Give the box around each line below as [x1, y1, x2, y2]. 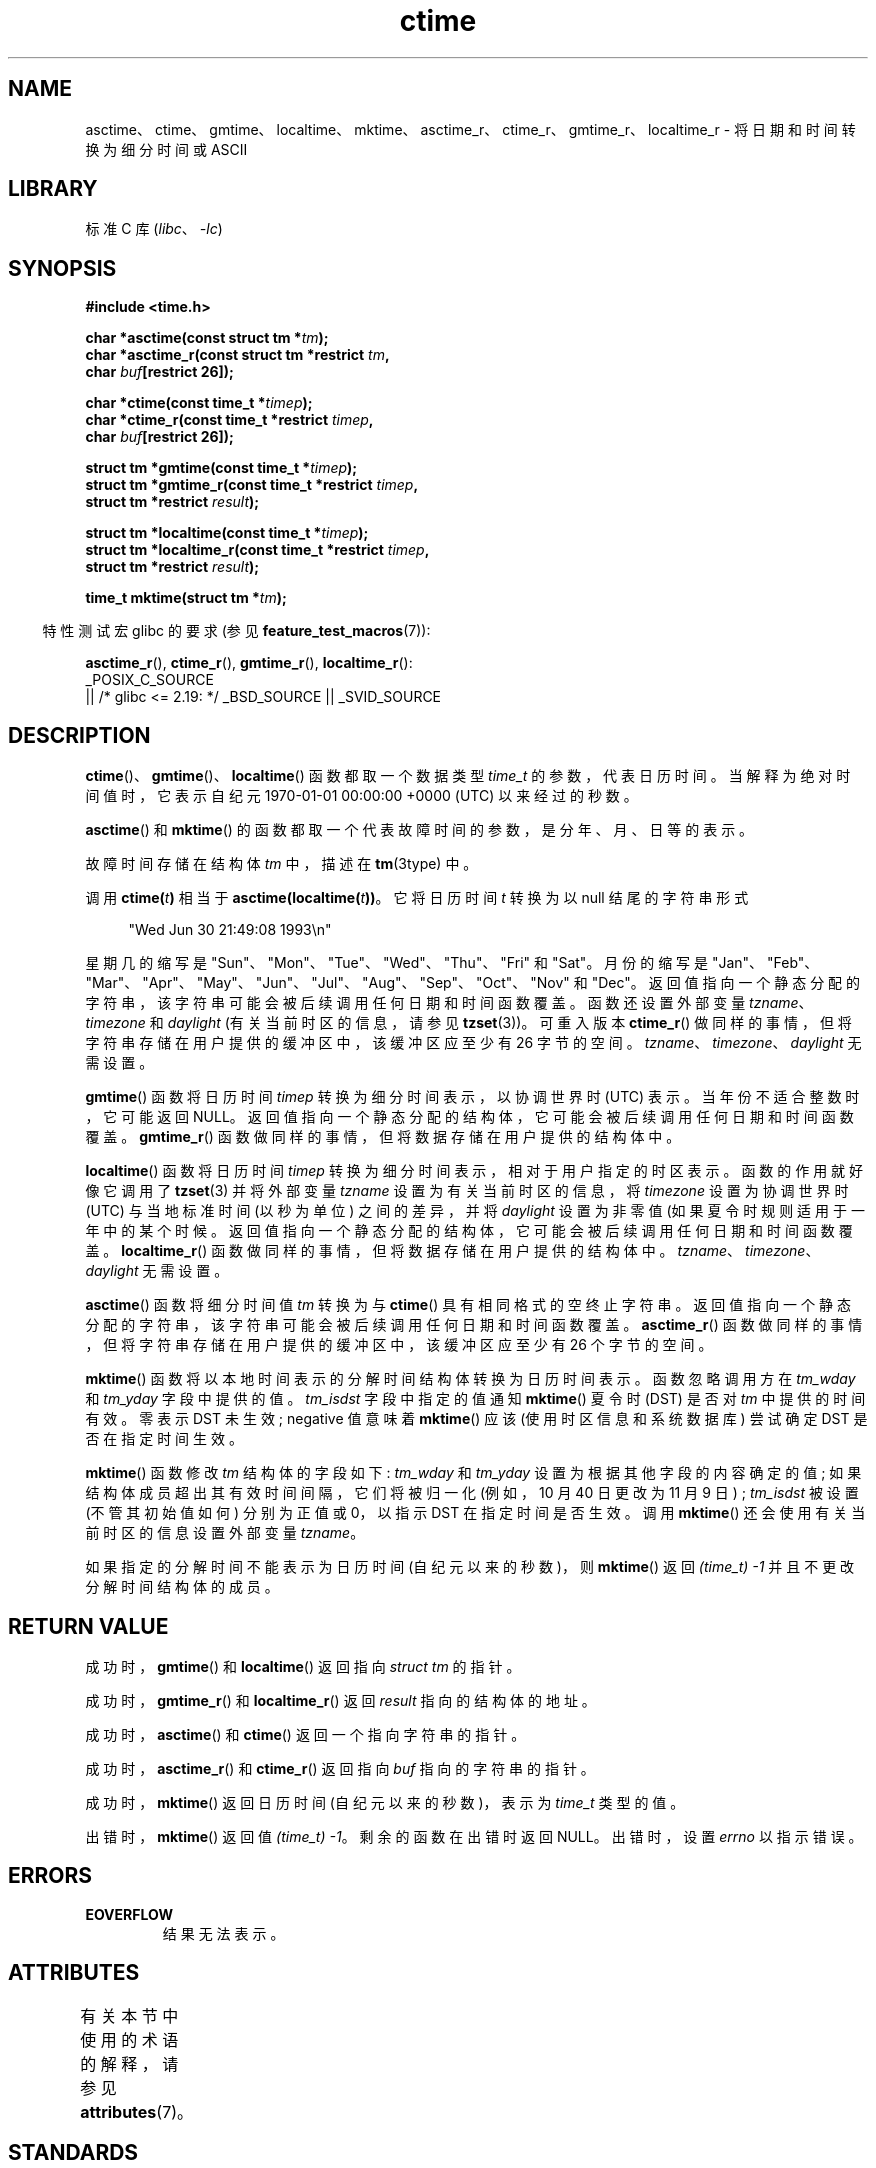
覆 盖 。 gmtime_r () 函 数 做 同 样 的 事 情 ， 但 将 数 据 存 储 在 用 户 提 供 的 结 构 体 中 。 [85, 1128, 681, 1146]
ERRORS [8, 1863, 93, 1889]
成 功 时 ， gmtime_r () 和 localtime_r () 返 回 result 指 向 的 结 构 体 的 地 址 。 [85, 1691, 596, 1709]
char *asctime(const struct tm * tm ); [85, 329, 329, 347]
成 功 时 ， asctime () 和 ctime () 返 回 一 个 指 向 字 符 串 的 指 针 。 [85, 1725, 526, 1743]
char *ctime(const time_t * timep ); [85, 394, 313, 412]
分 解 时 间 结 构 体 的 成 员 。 [85, 1578, 279, 1596]
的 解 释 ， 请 [80, 2053, 179, 2074]
